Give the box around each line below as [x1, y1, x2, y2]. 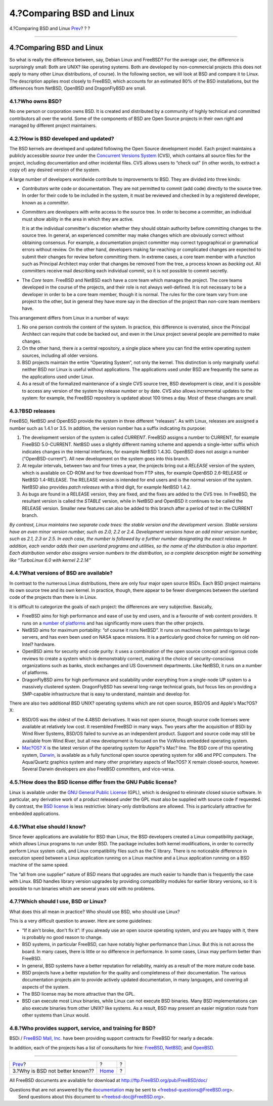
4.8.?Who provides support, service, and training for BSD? [9, 1025, 156, 1032]
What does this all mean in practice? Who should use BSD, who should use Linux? [9, 909, 180, 915]
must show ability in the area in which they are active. [22, 216, 134, 222]
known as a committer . [22, 199, 70, 206]
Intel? [22, 641, 34, 647]
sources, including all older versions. [22, 352, 99, 358]
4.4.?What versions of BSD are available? [9, 569, 113, 577]
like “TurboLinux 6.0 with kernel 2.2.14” [9, 557, 91, 563]
